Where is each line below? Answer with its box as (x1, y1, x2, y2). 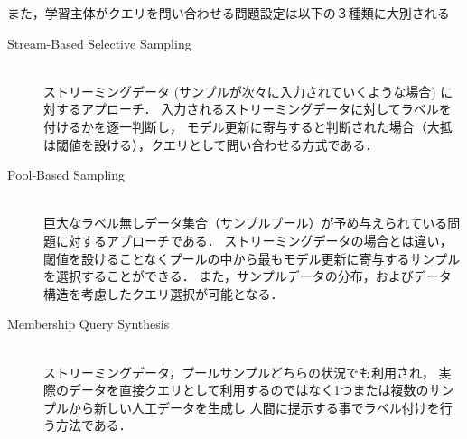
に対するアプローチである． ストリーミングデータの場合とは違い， (55, 230, 453, 249)
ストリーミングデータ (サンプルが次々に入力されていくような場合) (43, 81, 436, 100)
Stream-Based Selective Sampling (7, 33, 191, 52)
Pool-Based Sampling (7, 165, 125, 184)
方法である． (55, 416, 132, 434)
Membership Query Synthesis (7, 314, 170, 333)
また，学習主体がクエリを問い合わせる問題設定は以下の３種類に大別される (7, 4, 450, 22)
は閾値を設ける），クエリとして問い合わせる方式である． (43, 135, 378, 154)
